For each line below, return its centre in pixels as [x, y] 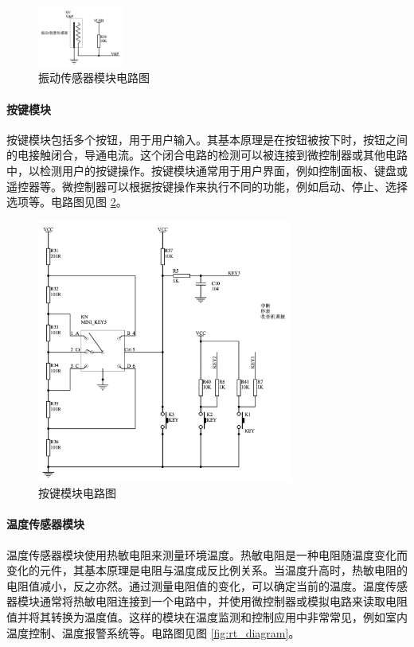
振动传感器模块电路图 [94, 78]
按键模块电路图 [77, 493]
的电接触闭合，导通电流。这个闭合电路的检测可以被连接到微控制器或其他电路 [207, 155]
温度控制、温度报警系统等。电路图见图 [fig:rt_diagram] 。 [153, 632]
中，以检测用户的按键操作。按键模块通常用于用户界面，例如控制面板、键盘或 [207, 170]
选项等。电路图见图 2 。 [67, 202]
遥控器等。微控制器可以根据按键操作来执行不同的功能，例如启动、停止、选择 [207, 186]
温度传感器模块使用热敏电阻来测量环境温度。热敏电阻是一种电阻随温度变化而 [207, 554]
